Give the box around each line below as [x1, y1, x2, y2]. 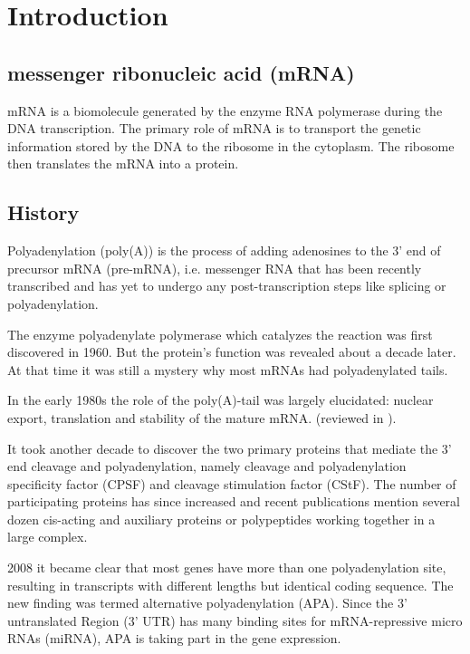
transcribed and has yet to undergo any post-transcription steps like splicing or [7, 276, 446, 295]
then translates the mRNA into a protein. [7, 154, 239, 173]
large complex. [7, 527, 88, 546]
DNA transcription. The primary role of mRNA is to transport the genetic [7, 119, 421, 138]
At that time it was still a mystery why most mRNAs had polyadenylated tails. [7, 360, 448, 379]
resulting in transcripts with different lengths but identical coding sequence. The [7, 575, 454, 594]
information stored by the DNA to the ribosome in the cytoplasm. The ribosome [7, 136, 455, 155]
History [7, 198, 80, 226]
